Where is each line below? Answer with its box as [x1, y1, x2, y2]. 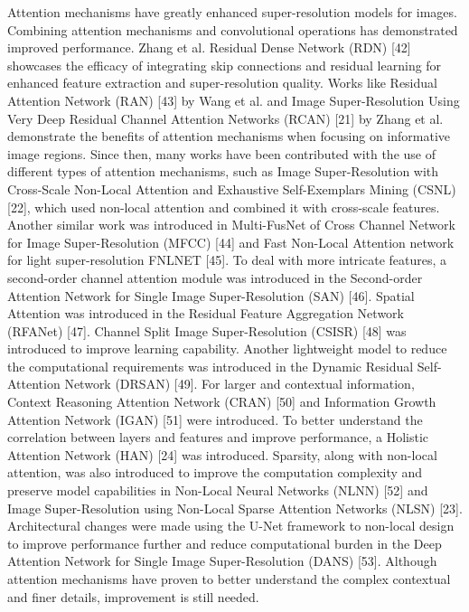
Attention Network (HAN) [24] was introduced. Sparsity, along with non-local [7, 445, 437, 464]
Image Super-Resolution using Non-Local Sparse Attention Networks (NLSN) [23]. [7, 498, 463, 517]
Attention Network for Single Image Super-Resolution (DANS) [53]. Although [7, 551, 437, 570]
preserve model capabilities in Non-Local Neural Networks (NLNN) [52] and [7, 481, 428, 500]
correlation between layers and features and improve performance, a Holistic [7, 428, 428, 447]
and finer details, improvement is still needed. [7, 587, 259, 606]
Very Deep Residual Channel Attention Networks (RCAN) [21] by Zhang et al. [7, 108, 444, 127]
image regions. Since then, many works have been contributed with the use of [7, 144, 436, 163]
